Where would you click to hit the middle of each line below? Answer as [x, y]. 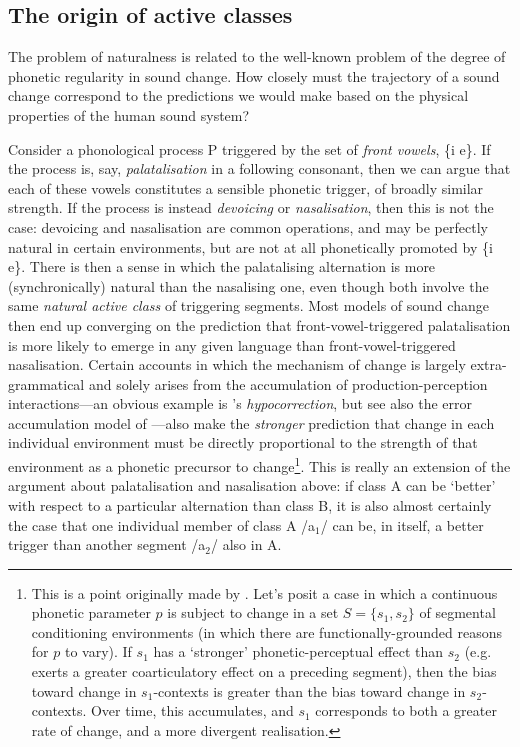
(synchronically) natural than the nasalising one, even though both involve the [248, 285]
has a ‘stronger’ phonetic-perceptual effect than [298, 651]
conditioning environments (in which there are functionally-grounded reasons [267, 631]
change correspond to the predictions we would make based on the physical [238, 95]
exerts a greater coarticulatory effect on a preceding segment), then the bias [264, 671]
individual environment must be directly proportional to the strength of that [243, 442]
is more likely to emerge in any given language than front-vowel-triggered [232, 344]
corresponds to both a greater [406, 710]
